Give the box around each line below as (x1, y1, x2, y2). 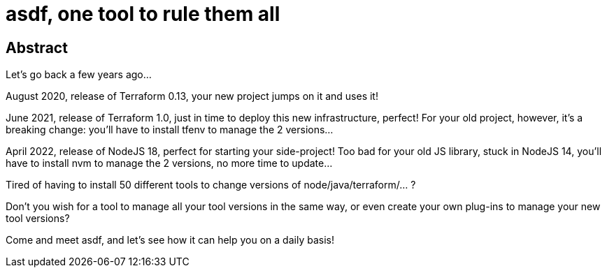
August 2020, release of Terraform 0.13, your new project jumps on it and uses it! (6, 90, 378, 103)
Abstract (6, 38, 68, 57)
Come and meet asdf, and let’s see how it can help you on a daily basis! (6, 234, 334, 246)
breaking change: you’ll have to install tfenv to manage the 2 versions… (6, 124, 334, 136)
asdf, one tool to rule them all (6, 2, 280, 26)
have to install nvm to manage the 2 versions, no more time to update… (6, 157, 333, 170)
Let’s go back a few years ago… (6, 68, 152, 81)
